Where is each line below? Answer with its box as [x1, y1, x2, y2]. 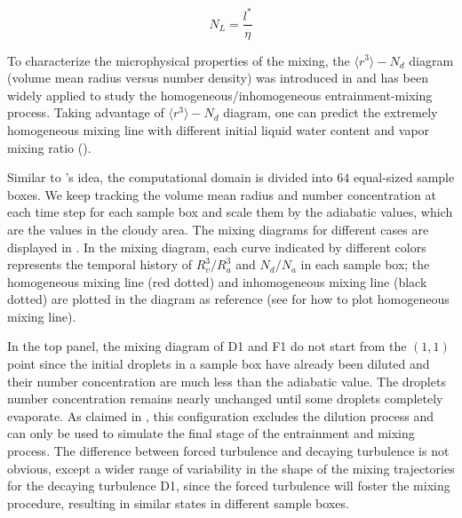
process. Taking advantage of [7, 103, 164, 122]
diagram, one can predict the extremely [223, 103, 438, 122]
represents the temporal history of [7, 255, 193, 274]
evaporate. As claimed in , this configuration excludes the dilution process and [7, 406, 434, 425]
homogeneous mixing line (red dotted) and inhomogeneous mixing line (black [7, 272, 427, 291]
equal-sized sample [353, 168, 455, 187]
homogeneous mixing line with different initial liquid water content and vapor [7, 120, 430, 139]
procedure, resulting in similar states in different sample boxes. [7, 493, 349, 512]
